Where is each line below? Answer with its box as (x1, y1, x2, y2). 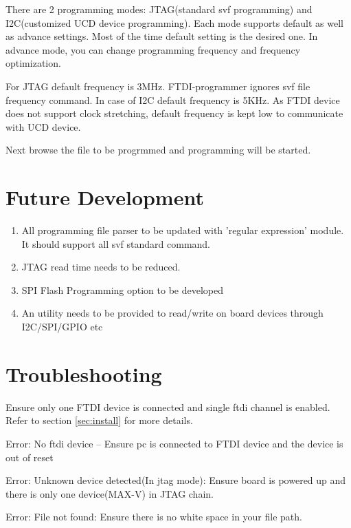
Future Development (5, 183, 204, 211)
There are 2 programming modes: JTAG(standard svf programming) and (5, 2, 313, 16)
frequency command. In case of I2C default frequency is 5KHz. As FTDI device (5, 92, 340, 107)
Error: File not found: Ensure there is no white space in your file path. (5, 509, 302, 524)
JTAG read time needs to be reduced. (21, 260, 181, 274)
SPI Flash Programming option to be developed (21, 282, 224, 297)
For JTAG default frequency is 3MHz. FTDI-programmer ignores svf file (5, 78, 310, 93)
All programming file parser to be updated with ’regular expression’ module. (21, 223, 344, 237)
